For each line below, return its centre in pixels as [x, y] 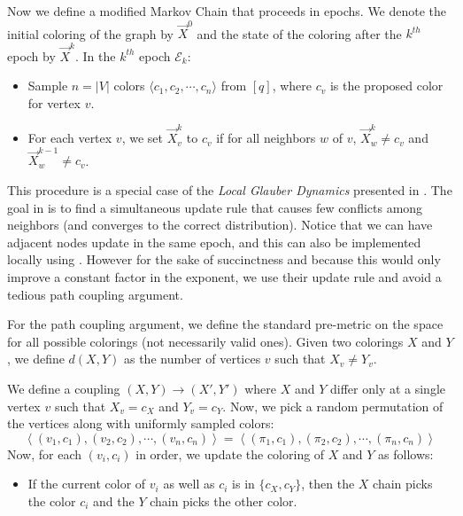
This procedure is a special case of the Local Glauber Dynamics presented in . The [230, 190]
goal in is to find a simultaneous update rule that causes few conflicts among [215, 207]
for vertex [54, 102]
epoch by [31, 55]
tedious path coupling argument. [95, 294]
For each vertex [70, 138]
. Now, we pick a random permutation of [333, 406]
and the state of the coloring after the [299, 33]
